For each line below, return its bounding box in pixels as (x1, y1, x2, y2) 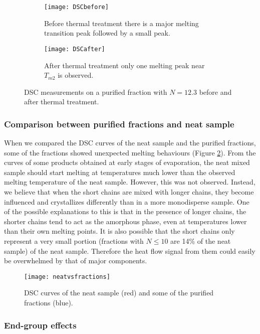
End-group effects (4, 318, 77, 331)
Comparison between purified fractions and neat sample (4, 117, 234, 130)
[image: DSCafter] (44, 45, 105, 53)
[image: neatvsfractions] (24, 273, 110, 280)
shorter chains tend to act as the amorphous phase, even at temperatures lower (4, 216, 247, 226)
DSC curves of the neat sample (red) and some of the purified (24, 287, 214, 298)
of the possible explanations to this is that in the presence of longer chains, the (4, 206, 246, 217)
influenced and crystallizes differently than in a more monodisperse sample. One (4, 196, 249, 207)
